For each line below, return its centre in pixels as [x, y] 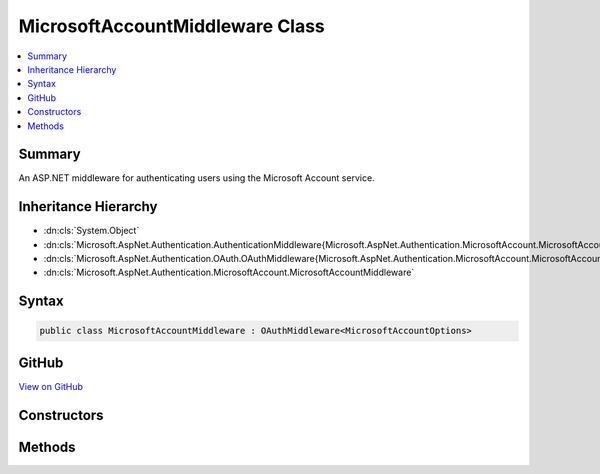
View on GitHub [51, 386]
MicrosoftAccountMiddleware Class [171, 26]
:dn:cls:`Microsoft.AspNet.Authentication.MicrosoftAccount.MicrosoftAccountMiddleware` [229, 272]
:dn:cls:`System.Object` [91, 231]
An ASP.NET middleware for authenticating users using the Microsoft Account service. [196, 178]
